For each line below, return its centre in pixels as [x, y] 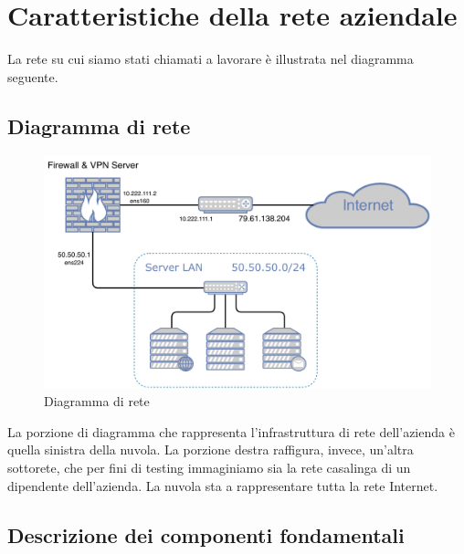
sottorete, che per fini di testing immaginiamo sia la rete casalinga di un [209, 467]
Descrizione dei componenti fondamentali [206, 534]
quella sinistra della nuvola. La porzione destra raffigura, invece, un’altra [211, 449]
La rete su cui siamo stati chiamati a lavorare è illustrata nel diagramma [211, 59]
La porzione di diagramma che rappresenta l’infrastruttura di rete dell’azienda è [231, 431]
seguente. [33, 76]
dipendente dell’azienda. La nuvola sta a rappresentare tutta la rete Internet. [223, 485]
